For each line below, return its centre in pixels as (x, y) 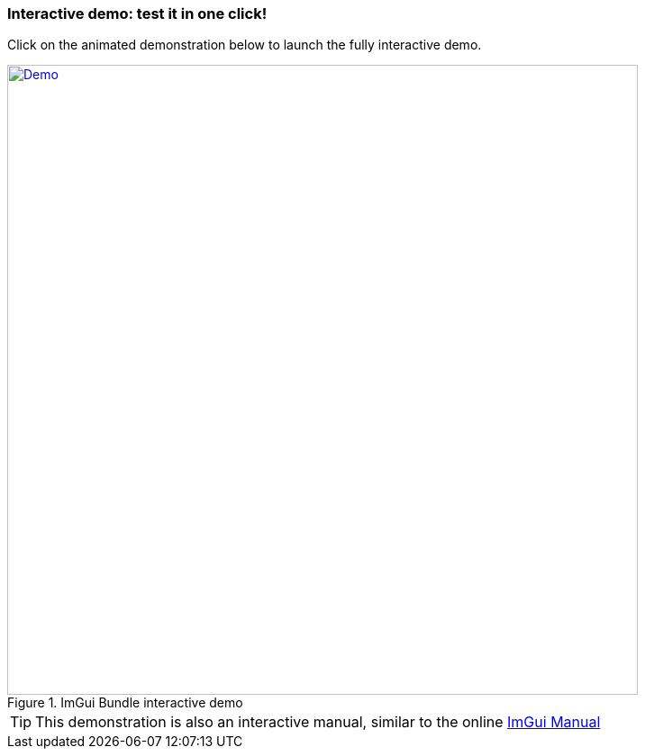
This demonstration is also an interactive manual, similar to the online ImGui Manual (318, 722)
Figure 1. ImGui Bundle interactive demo (125, 703)
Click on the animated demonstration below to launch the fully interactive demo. (245, 45)
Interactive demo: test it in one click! (137, 13)
